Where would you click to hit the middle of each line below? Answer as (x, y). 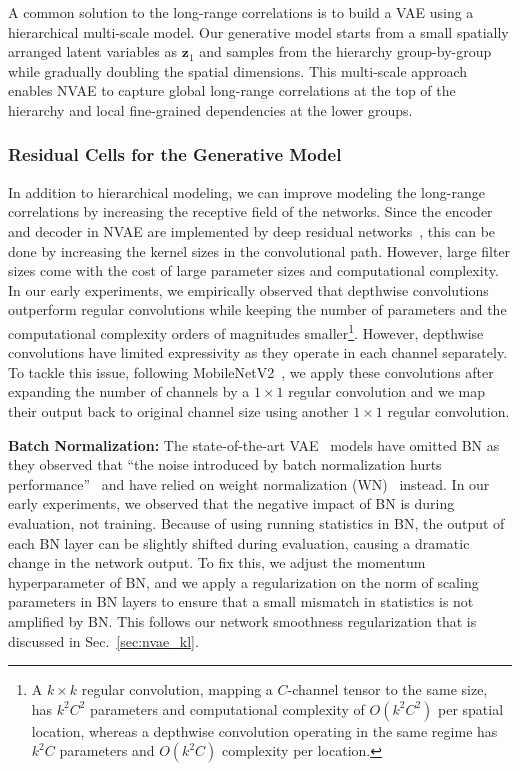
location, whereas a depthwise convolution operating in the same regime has (264, 730)
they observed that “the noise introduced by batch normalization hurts (225, 464)
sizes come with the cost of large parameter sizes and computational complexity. (253, 270)
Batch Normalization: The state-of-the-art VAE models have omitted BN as (254, 444)
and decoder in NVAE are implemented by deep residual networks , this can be (252, 230)
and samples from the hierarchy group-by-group (345, 51)
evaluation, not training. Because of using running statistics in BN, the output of (256, 522)
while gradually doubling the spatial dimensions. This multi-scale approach (238, 70)
